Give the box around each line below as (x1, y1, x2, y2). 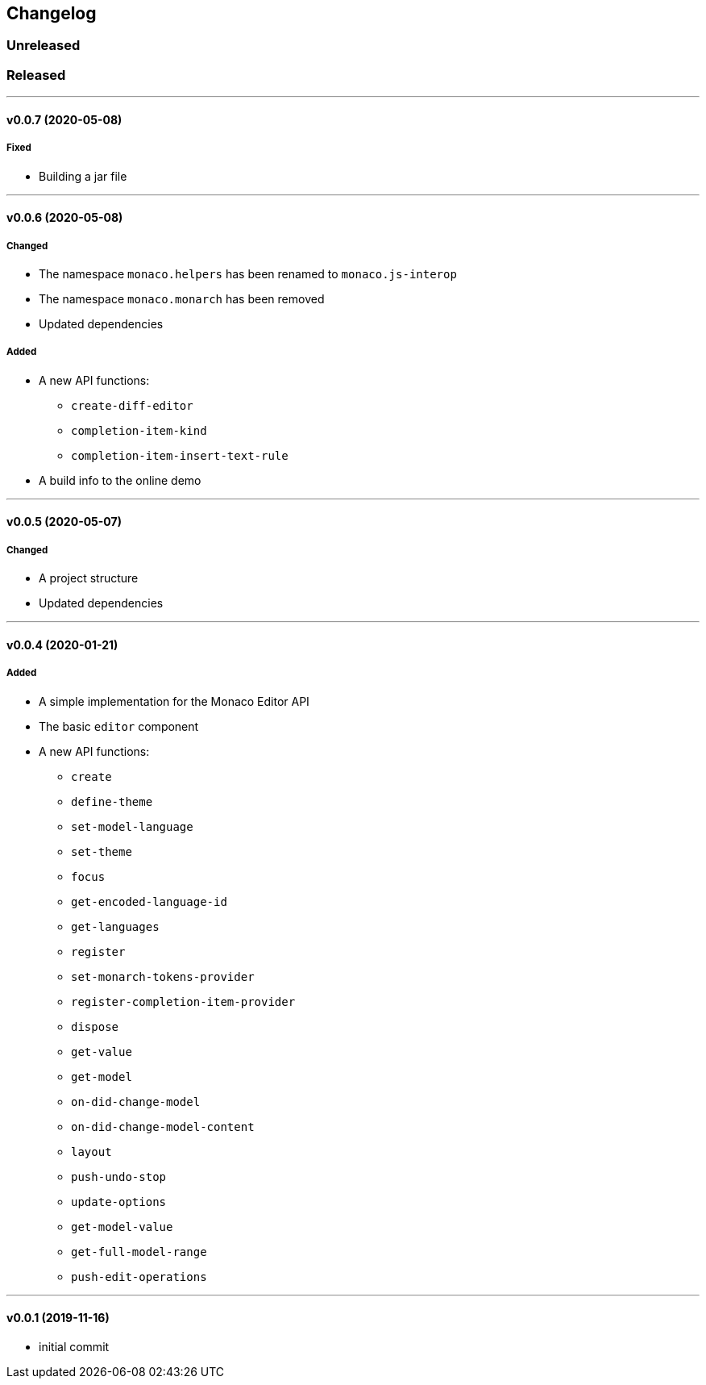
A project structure (39, 571, 139, 586)
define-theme (71, 795, 153, 808)
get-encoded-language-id (71, 895, 227, 908)
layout (71, 1145, 112, 1158)
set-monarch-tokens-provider (71, 970, 255, 983)
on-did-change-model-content (71, 1120, 255, 1133)
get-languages (71, 920, 160, 933)
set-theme (71, 845, 132, 858)
